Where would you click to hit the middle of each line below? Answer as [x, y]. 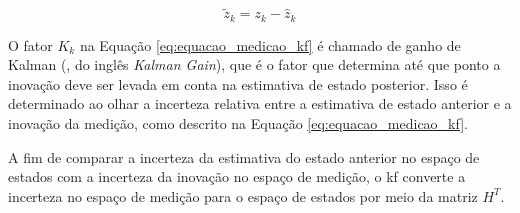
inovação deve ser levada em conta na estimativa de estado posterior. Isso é [238, 83]
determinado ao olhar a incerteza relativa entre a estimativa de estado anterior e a [260, 103]
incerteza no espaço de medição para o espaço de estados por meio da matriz [243, 195]
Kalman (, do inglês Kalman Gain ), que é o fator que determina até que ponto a [254, 64]
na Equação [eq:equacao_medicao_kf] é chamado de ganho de [270, 44]
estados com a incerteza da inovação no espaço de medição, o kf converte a [237, 176]
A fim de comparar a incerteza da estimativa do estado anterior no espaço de [244, 156]
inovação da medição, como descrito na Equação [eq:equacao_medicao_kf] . [238, 123]
